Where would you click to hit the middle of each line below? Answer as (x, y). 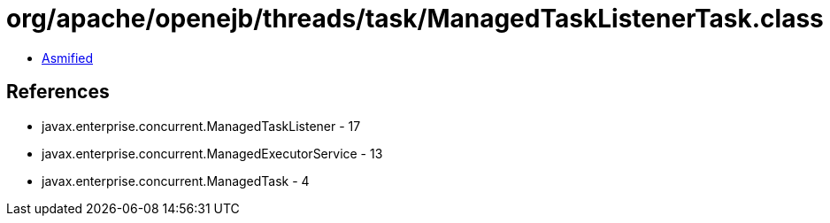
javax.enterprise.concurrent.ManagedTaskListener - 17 (201, 126)
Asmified (68, 58)
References (58, 92)
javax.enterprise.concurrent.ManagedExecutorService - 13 (212, 153)
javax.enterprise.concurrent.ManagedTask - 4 (176, 181)
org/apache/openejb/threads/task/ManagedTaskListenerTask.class (415, 19)
